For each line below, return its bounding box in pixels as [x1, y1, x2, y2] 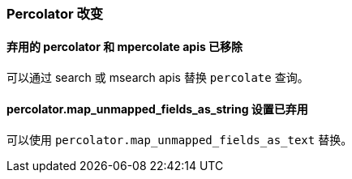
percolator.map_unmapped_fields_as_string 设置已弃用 [6, 101, 308, 116]
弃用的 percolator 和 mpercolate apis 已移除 [6, 39, 243, 53]
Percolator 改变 [6, 6, 104, 22]
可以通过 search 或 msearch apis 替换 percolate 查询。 [6, 70, 309, 85]
